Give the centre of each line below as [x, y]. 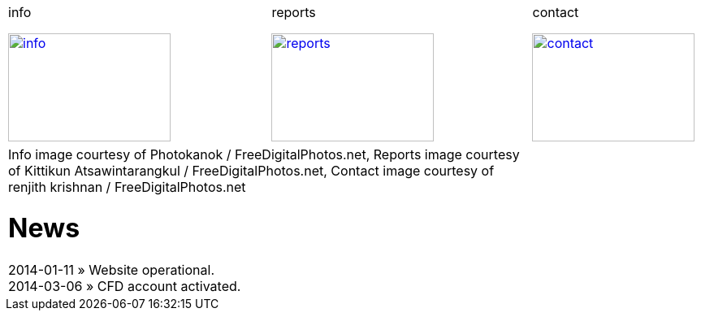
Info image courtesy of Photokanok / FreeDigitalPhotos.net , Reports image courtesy [264, 154]
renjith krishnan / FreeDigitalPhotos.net [127, 187]
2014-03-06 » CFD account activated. [125, 286]
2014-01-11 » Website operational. [112, 269]
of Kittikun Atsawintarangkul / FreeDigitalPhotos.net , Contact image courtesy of [251, 171]
